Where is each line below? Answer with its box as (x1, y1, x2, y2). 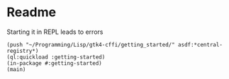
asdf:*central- (177, 41, 223, 48)
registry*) (6, 47, 39, 54)
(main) (6, 66, 26, 73)
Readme (6, 4, 57, 20)
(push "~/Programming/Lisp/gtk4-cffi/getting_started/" (6, 41, 175, 48)
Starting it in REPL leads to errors (6, 28, 104, 36)
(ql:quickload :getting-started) (6, 54, 106, 61)
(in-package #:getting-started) (6, 59, 102, 67)
